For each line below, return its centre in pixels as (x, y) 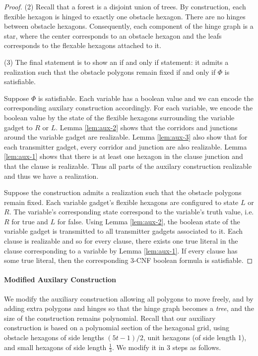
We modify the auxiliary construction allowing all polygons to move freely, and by (129, 298)
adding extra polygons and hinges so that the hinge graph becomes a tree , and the (129, 308)
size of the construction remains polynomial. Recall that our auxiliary (110, 318)
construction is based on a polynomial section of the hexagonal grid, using (117, 328)
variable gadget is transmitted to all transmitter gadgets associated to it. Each (124, 231)
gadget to (18, 127)
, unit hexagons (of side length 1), (195, 337)
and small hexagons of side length (55, 347)
